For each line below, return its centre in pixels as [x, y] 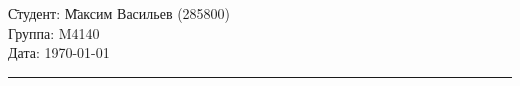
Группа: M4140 [54, 32]
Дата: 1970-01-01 [59, 52]
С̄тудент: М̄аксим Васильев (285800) [119, 13]
